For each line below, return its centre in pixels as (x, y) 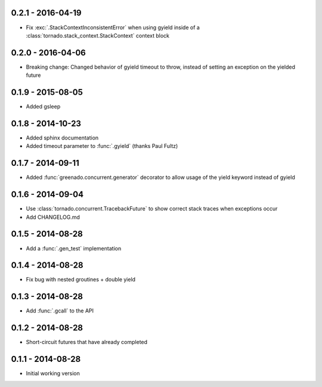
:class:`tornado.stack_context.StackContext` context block (98, 35)
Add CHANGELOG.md (53, 217)
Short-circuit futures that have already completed (87, 342)
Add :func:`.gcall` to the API (60, 311)
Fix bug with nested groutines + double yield (81, 280)
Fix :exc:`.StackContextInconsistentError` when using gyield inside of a (113, 27)
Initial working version (53, 373)
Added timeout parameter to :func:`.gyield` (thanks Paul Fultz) (102, 146)
